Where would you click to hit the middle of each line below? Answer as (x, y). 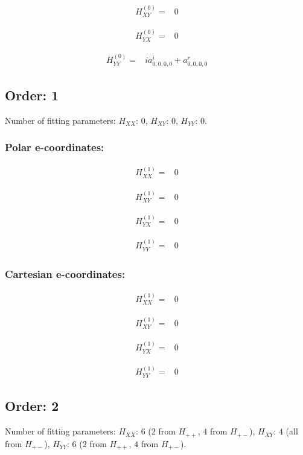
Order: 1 (32, 95)
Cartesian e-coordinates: (65, 273)
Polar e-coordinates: (55, 147)
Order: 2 (32, 406)
